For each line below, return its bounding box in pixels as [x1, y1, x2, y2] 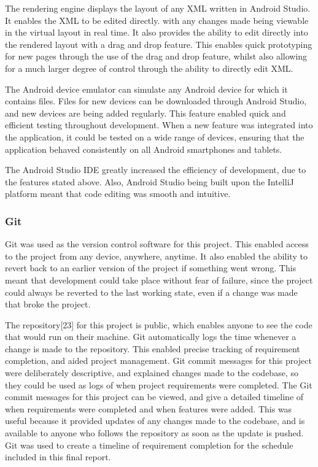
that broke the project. [5, 298, 91, 311]
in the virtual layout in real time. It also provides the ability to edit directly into [5, 26, 308, 39]
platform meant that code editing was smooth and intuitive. [5, 187, 231, 200]
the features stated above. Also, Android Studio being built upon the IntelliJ [5, 175, 294, 188]
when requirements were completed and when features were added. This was [5, 402, 292, 415]
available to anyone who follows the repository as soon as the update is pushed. [5, 426, 304, 439]
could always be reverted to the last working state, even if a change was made [5, 285, 298, 298]
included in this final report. [5, 450, 111, 463]
